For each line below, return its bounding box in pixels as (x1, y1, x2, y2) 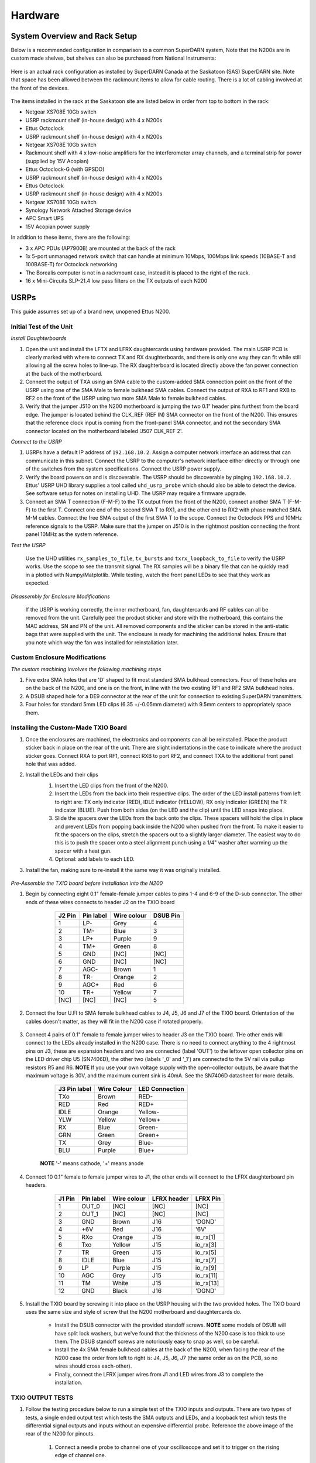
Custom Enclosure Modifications (11, 653, 107, 661)
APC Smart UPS (25, 215, 64, 222)
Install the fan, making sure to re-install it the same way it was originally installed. (25, 866, 221, 873)
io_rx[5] (195, 1248, 217, 1256)
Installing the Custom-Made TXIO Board (11, 723, 127, 732)
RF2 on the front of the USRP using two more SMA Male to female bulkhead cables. (25, 395, 227, 401)
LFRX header (152, 1194, 189, 1203)
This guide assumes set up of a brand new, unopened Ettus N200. (11, 308, 171, 315)
